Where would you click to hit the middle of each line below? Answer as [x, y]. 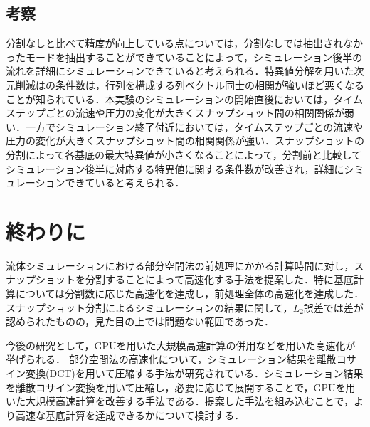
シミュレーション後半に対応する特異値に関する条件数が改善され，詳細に [175, 168]
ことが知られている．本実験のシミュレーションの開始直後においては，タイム [185, 99]
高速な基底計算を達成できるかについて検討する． [130, 415]
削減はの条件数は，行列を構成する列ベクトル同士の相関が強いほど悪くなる [190, 84]
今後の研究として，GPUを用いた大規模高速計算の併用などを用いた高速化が [181, 345]
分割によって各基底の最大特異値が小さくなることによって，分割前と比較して [184, 154]
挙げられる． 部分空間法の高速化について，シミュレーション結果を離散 [171, 359]
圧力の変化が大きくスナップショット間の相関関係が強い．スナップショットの [185, 141]
